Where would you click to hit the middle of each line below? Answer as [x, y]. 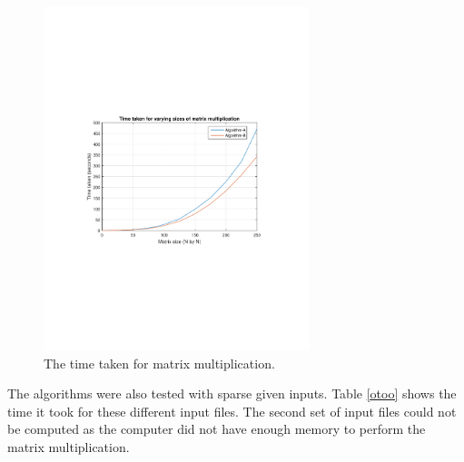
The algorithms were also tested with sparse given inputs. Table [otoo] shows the [232, 393]
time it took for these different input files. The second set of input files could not [232, 411]
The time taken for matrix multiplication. [159, 363]
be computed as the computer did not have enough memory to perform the [217, 429]
